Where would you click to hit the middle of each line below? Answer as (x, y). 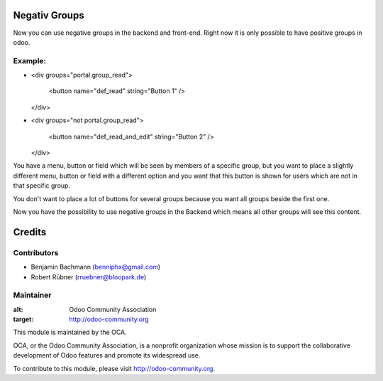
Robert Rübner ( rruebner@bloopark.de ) (89, 277)
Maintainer (32, 295)
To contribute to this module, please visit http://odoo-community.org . (114, 368)
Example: (29, 60)
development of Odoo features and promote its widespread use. (107, 355)
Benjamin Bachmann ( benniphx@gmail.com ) (96, 267)
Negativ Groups (49, 15)
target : (23, 319)
